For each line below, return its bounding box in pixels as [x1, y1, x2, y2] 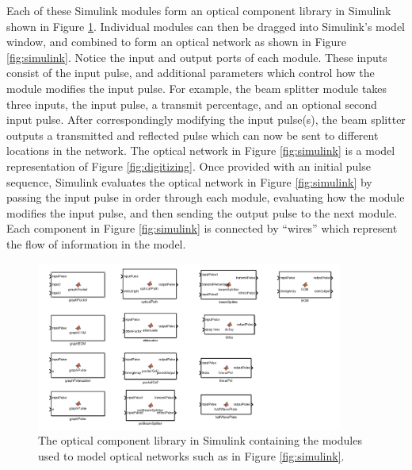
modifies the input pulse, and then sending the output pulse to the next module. [6, 204, 398, 221]
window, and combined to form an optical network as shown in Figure [6, 33, 347, 50]
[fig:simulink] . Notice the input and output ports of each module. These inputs [6, 48, 387, 65]
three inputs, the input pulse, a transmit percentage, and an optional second [6, 95, 377, 112]
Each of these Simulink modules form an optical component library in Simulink [6, 2, 391, 18]
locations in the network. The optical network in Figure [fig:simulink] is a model [6, 142, 395, 159]
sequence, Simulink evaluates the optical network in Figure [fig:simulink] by [6, 173, 372, 190]
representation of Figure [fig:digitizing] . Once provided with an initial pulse [6, 157, 371, 174]
